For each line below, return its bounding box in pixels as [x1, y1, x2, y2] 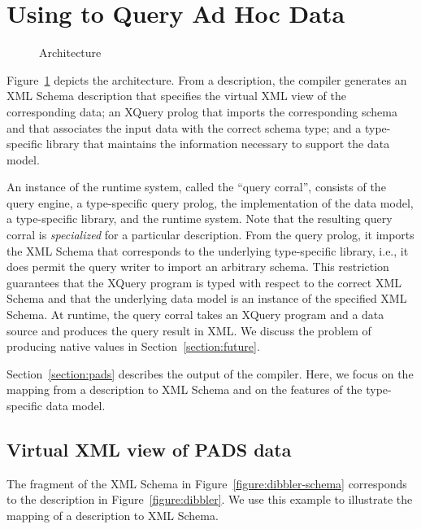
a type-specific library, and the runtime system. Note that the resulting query [7, 210, 393, 227]
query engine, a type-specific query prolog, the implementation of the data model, [7, 194, 414, 211]
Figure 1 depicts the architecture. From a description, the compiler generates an [7, 71, 407, 88]
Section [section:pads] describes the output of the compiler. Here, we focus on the [7, 365, 414, 382]
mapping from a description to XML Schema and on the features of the [7, 381, 362, 398]
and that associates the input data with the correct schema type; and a [7, 119, 362, 136]
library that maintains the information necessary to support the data [46, 135, 390, 152]
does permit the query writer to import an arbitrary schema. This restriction [7, 258, 389, 275]
